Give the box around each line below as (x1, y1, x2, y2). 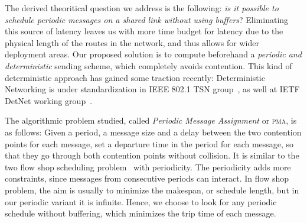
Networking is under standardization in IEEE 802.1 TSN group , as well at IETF (5, 83, 300, 95)
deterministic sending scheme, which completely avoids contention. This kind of (5, 59, 292, 72)
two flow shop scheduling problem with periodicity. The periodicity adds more (5, 160, 291, 173)
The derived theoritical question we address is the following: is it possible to (5, 2, 279, 14)
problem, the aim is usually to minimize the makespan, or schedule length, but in (5, 183, 299, 196)
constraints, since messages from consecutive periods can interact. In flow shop (5, 172, 289, 185)
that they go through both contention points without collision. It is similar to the (5, 149, 299, 161)
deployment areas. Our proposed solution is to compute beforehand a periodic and (5, 48, 302, 60)
